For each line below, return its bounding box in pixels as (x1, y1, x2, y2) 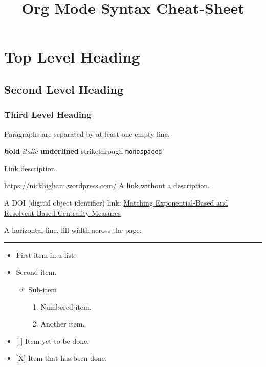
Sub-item (28, 283, 57, 294)
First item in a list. (16, 249, 76, 260)
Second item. (16, 267, 57, 277)
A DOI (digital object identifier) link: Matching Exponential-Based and (4, 197, 228, 208)
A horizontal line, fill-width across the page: (4, 225, 142, 235)
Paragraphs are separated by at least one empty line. (4, 128, 170, 139)
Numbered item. (40, 301, 92, 312)
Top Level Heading (4, 46, 140, 67)
